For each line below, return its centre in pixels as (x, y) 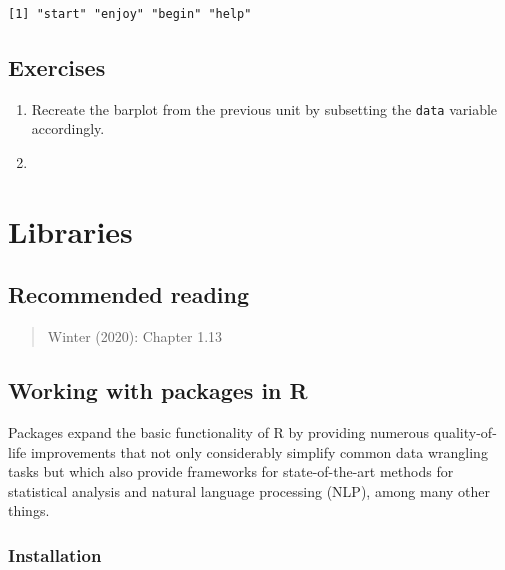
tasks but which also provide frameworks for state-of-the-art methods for (231, 471)
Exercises (57, 66)
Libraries (70, 230)
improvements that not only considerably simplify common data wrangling (259, 451)
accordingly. (68, 128)
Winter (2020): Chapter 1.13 (135, 336)
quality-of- (465, 432)
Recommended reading (129, 294)
